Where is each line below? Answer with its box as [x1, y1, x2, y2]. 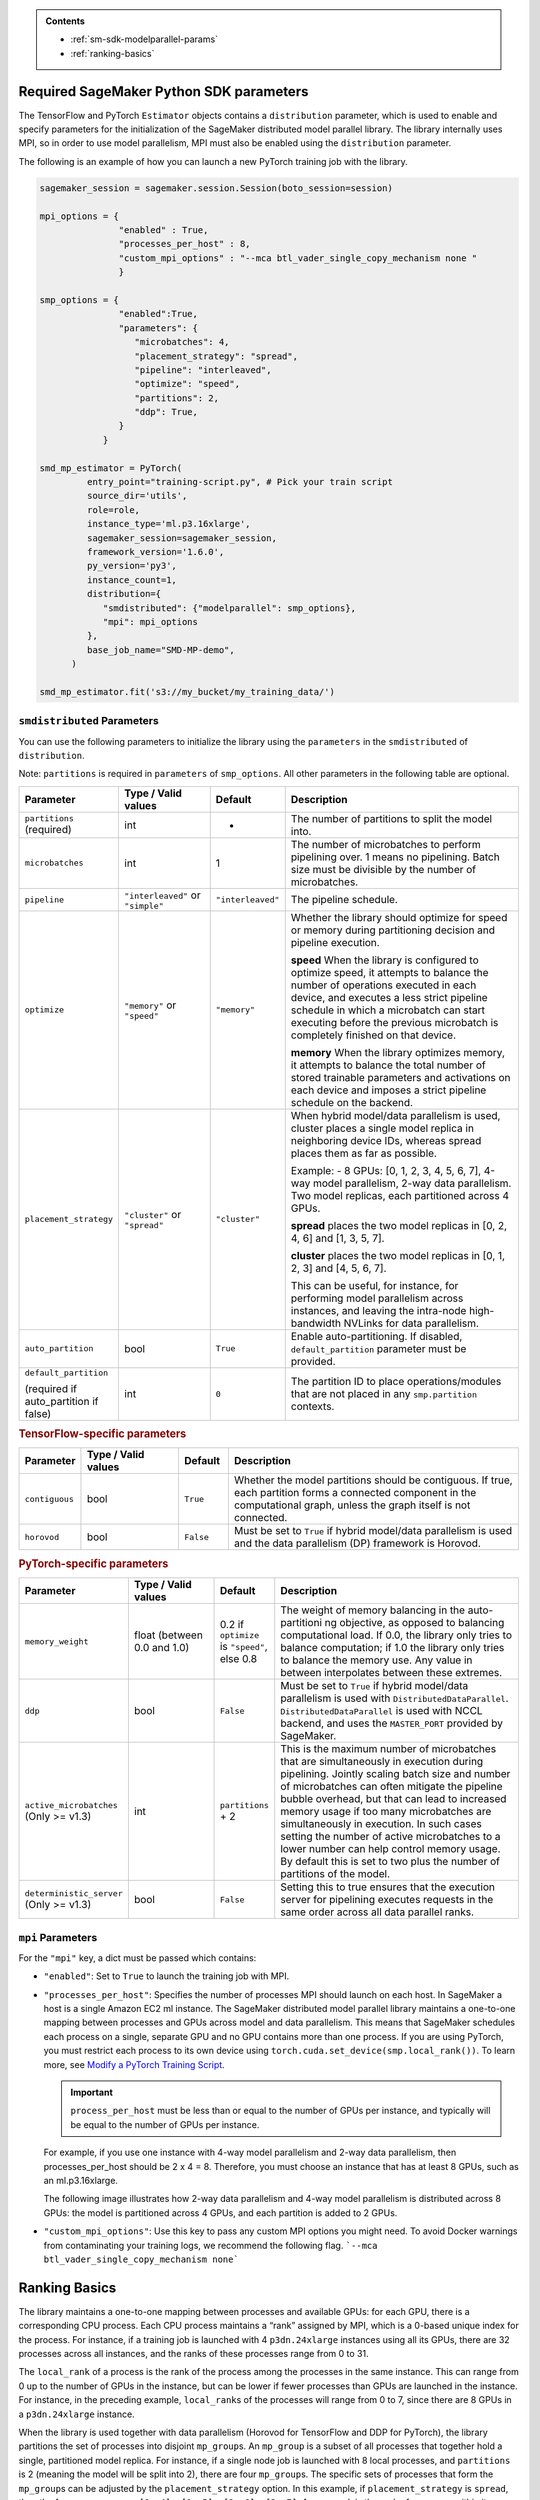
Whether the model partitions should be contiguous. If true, [233, 1473, 514, 1487]
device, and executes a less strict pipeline [290, 990, 489, 1004]
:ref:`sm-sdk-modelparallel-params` [70, 33, 219, 45]
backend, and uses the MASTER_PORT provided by [280, 1716, 504, 1730]
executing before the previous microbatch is [290, 1015, 499, 1029]
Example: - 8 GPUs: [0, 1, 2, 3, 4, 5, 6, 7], [290, 1163, 482, 1177]
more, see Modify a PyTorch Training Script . [43, 2058, 225, 2070]
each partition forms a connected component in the [233, 1486, 477, 1500]
